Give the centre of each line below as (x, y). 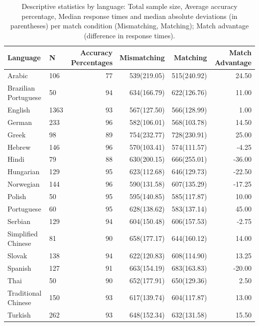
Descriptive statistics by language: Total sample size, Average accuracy (129, 6)
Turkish (19, 314)
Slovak (17, 255)
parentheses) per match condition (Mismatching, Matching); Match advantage (129, 26)
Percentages (92, 62)
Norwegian (24, 184)
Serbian (19, 221)
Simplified (23, 233)
